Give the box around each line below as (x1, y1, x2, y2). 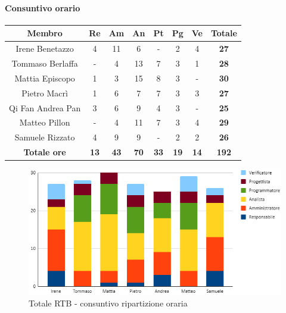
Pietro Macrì (21, 86, 68, 99)
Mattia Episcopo (14, 71, 75, 84)
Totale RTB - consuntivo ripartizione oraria (29, 297, 188, 309)
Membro (27, 27, 63, 39)
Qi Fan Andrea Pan (9, 101, 81, 114)
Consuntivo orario (5, 1, 80, 14)
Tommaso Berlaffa (11, 57, 78, 69)
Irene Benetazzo (15, 42, 74, 55)
